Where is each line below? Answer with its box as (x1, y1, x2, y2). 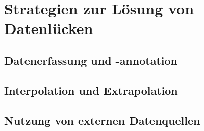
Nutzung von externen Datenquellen (4, 112, 200, 128)
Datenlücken (4, 18, 93, 39)
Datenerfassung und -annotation (4, 52, 177, 68)
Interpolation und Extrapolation (4, 82, 178, 98)
